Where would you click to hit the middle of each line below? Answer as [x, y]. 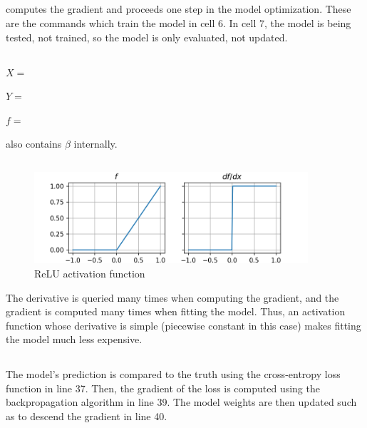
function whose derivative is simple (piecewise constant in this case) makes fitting [183, 325]
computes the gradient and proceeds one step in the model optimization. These [179, 9]
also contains [34, 144]
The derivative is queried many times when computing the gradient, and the [172, 297]
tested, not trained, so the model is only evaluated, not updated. [147, 37]
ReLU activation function [90, 273]
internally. [95, 144]
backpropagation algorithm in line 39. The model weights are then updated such [181, 402]
